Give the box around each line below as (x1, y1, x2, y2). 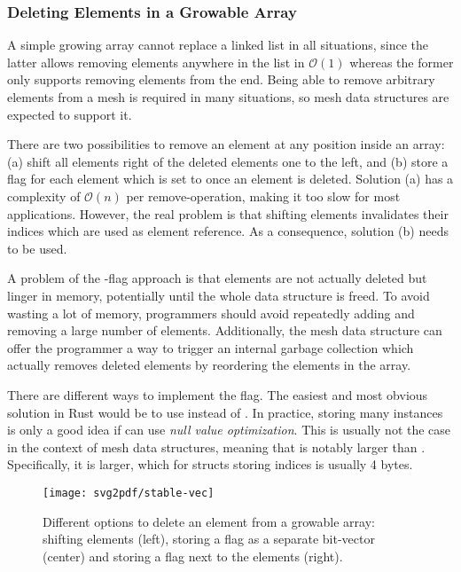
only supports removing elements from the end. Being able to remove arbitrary (7, 70, 435, 89)
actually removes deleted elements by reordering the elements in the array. (7, 356, 411, 374)
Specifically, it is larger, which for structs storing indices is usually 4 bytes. (7, 455, 413, 474)
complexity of (7, 186, 81, 205)
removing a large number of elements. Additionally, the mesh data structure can (7, 321, 442, 340)
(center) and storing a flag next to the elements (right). (43, 546, 343, 565)
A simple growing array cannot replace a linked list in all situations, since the (7, 35, 428, 54)
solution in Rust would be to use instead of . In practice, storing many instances (7, 403, 443, 421)
